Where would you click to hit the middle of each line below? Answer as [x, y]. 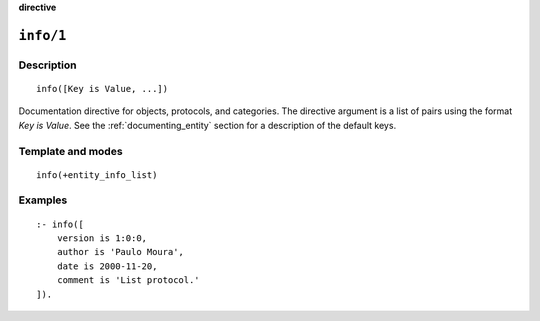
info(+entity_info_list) [97, 174]
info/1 [42, 35]
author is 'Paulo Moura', [120, 252]
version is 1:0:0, [102, 238]
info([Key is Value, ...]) [102, 88]
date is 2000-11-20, [107, 266]
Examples [43, 200]
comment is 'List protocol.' [128, 280]
